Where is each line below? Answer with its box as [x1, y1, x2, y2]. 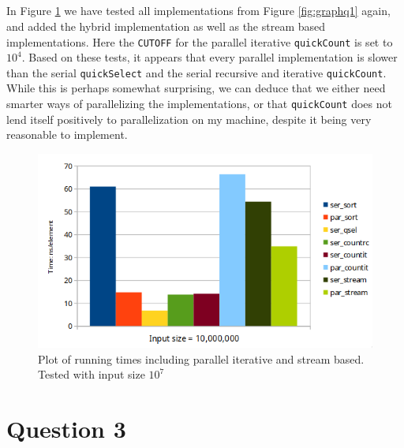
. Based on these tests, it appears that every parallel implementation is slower [21, 49, 398, 65]
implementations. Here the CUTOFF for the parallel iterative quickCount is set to [6, 33, 393, 50]
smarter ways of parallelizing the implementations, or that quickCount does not [6, 95, 392, 112]
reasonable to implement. [6, 126, 128, 143]
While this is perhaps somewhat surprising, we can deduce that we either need [6, 80, 386, 96]
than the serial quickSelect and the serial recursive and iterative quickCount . [6, 64, 387, 80]
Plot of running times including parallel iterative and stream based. [38, 350, 365, 367]
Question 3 [6, 413, 126, 445]
